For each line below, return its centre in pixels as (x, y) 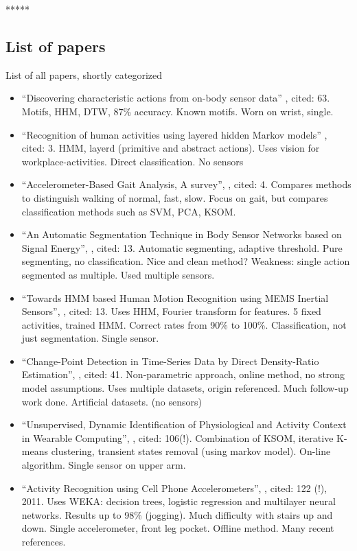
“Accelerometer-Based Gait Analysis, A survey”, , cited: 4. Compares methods (186, 184)
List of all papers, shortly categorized (84, 74)
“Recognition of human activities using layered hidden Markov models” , (174, 134)
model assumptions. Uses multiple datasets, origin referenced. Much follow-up (185, 388)
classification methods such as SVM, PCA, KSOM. (129, 211)
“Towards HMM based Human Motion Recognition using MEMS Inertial (175, 297)
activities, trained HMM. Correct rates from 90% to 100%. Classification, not (184, 324)
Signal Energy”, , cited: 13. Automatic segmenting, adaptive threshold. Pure (182, 247)
